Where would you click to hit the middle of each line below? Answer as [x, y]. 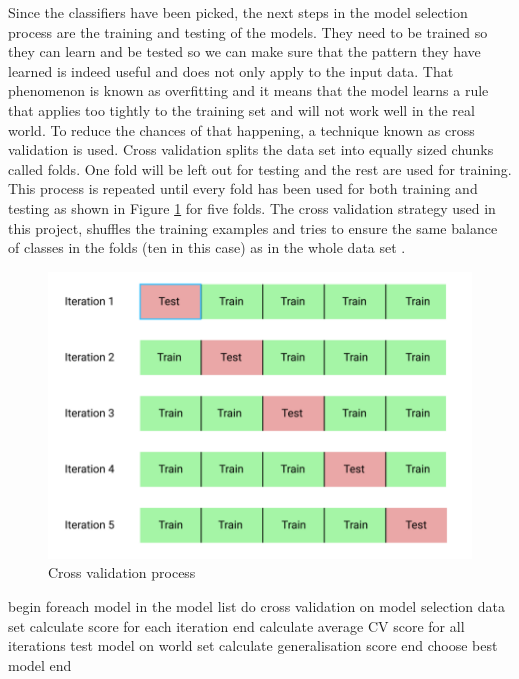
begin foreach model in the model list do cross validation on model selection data [256, 606]
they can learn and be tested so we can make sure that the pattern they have [244, 51]
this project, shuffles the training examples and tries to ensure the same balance [253, 227]
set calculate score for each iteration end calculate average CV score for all [236, 625]
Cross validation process [122, 572]
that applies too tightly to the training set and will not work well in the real [241, 109]
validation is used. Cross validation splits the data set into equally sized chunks [251, 149]
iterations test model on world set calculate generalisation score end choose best [253, 645]
